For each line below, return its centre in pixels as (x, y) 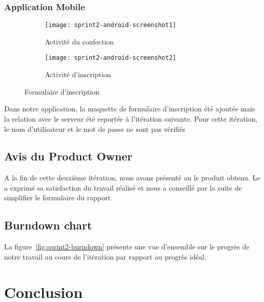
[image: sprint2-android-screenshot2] (111, 58)
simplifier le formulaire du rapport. (59, 198)
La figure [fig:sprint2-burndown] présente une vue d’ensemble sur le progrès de (127, 247)
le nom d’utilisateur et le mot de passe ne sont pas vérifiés (95, 129)
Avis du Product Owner (68, 156)
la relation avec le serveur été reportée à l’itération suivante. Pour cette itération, (131, 118)
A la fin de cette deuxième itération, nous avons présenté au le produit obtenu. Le (132, 178)
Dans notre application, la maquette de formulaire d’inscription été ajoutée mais (130, 109)
